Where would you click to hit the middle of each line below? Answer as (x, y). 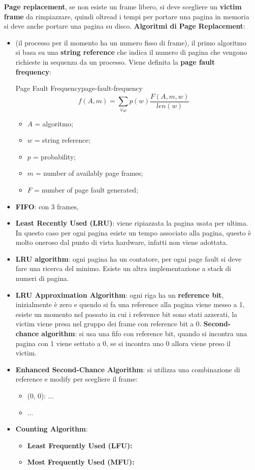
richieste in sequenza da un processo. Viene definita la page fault (115, 61)
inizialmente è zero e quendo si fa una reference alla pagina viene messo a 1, (130, 304)
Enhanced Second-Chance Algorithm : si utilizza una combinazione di (128, 369)
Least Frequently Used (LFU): (80, 445)
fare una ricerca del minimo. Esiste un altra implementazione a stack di (123, 268)
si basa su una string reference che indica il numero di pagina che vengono (131, 52)
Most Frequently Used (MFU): (81, 462)
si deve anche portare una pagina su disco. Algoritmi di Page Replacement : (125, 26)
